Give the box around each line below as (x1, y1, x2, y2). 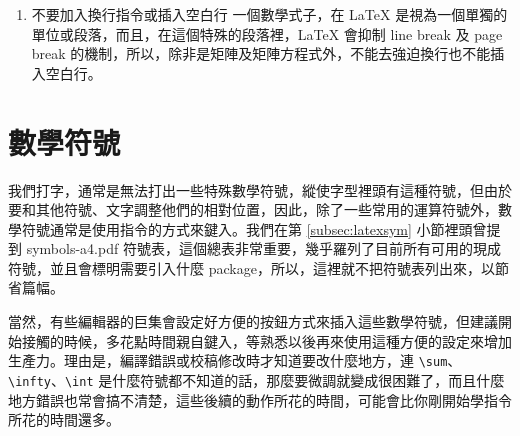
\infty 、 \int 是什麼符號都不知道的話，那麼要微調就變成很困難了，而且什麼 (8, 369, 505, 390)
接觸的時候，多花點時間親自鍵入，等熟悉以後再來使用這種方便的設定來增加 (21, 330, 512, 351)
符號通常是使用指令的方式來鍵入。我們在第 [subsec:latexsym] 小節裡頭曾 (21, 218, 487, 239)
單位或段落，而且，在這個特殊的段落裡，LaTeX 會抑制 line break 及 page (31, 23, 503, 44)
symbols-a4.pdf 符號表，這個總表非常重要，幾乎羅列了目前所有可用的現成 (26, 238, 501, 259)
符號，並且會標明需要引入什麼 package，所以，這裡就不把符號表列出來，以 (8, 257, 495, 278)
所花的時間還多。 (8, 409, 120, 430)
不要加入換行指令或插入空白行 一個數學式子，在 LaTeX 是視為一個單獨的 (31, 4, 508, 24)
